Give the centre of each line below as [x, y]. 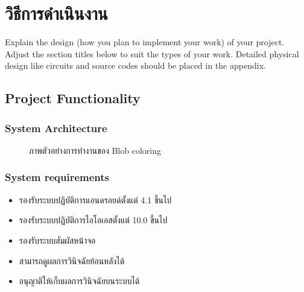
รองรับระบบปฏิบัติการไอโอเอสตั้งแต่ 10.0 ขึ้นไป [93, 220]
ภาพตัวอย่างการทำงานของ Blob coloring [95, 150]
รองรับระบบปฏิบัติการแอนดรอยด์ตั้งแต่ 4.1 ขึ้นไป [95, 199]
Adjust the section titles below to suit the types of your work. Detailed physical [152, 53]
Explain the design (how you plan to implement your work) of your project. [145, 42]
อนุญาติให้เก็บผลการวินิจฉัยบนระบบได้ [79, 281]
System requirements [57, 177]
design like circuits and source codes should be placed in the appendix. [135, 65]
